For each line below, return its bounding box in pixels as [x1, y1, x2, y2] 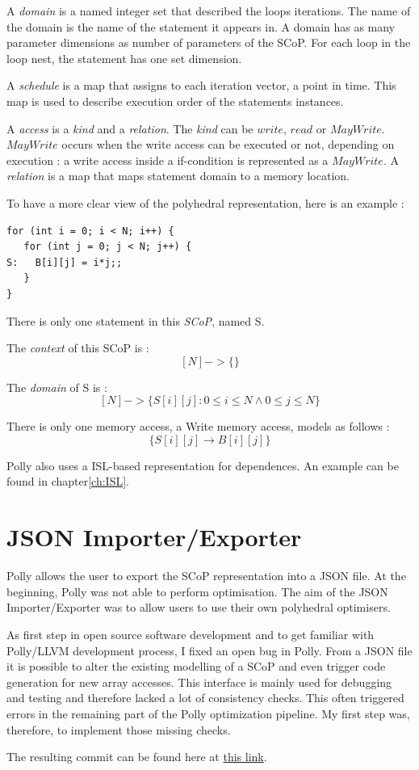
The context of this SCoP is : [6, 339, 149, 356]
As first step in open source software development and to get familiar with [6, 625, 375, 642]
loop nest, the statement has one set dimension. [6, 49, 242, 66]
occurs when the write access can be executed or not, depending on [61, 136, 395, 153]
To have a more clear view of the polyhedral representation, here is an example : [6, 194, 404, 211]
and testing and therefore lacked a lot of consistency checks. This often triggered [6, 689, 404, 706]
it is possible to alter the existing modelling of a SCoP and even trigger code [6, 658, 386, 675]
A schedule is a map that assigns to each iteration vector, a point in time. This [6, 77, 396, 94]
